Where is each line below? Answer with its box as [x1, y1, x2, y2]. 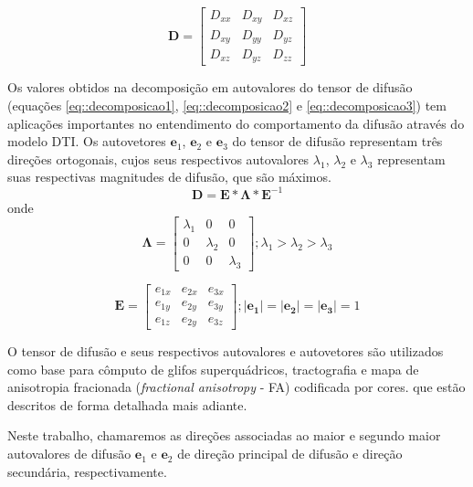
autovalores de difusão [7, 444, 131, 463]
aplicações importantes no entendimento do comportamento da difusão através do [7, 113, 465, 132]
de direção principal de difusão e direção [177, 444, 403, 463]
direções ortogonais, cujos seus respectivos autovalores [7, 149, 310, 168]
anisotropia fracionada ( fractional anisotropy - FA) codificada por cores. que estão [7, 377, 466, 397]
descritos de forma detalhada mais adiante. [7, 395, 247, 414]
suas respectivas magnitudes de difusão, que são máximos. [7, 167, 331, 186]
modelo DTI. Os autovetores [7, 132, 166, 151]
